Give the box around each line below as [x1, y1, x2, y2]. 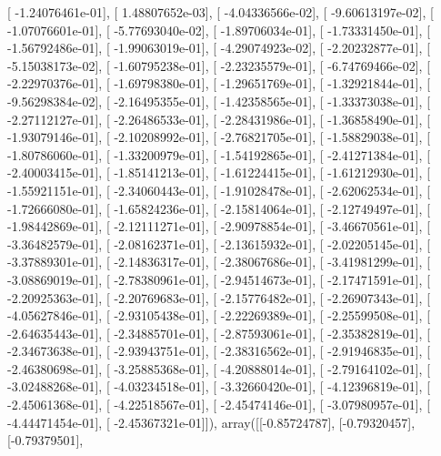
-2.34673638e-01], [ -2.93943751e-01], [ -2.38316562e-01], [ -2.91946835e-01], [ [7, 341, 431, 360]
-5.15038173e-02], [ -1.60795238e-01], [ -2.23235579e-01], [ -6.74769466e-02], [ [7, 56, 431, 75]
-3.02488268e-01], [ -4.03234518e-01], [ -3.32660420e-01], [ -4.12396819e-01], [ [7, 377, 431, 396]
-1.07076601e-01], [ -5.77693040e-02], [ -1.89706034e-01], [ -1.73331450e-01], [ [7, 20, 431, 39]
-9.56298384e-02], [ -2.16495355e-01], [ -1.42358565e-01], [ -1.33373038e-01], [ [7, 91, 431, 110]
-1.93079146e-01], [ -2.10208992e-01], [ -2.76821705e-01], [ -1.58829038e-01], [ [7, 127, 431, 147]
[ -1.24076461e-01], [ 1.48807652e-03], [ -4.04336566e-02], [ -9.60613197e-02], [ [7, 3, 434, 21]
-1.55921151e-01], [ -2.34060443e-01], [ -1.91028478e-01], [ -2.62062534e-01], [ [7, 180, 431, 199]
